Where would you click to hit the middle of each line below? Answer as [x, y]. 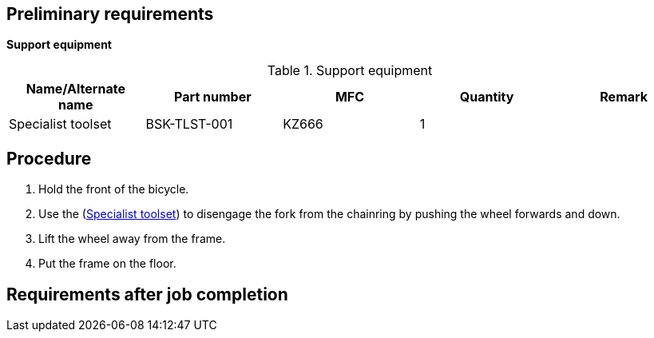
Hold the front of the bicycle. [114, 189]
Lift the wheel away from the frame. [132, 239]
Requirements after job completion [147, 294]
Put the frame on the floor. [107, 264]
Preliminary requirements [110, 14]
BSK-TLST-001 [189, 124]
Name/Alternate [75, 89]
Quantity [487, 97]
